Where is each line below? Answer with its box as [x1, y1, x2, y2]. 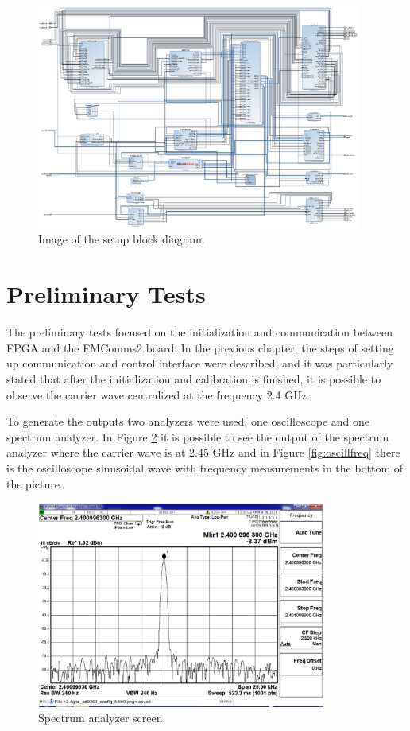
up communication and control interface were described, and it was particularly [6, 355, 393, 371]
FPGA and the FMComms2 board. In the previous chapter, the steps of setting [6, 339, 394, 356]
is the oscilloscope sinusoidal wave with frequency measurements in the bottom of [6, 459, 404, 476]
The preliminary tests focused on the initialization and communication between [6, 324, 393, 340]
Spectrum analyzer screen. [38, 710, 166, 726]
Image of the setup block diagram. [38, 231, 205, 247]
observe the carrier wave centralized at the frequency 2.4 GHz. [6, 386, 310, 402]
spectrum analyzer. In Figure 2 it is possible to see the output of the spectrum [6, 428, 389, 445]
